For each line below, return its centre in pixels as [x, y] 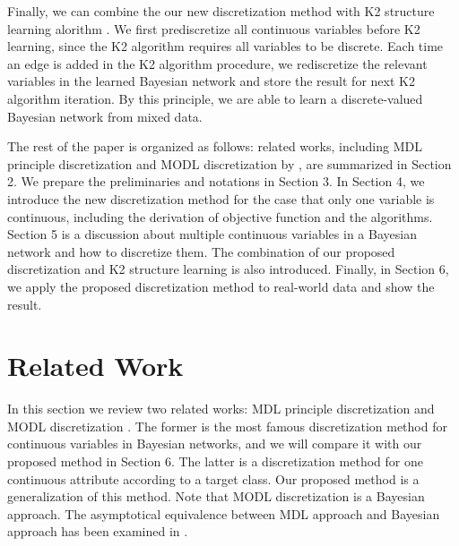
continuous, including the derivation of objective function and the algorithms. [220, 216]
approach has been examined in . [98, 531]
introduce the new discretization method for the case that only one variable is [221, 198]
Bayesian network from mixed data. [105, 116]
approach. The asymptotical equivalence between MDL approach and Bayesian [224, 513]
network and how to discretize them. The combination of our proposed [201, 251]
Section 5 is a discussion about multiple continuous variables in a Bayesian [212, 234]
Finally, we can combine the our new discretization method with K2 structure [221, 11]
